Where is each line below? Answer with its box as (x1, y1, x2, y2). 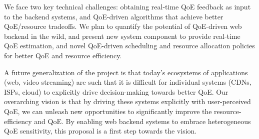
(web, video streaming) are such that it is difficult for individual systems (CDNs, (4, 77, 251, 87)
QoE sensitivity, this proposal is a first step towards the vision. (4, 126, 197, 136)
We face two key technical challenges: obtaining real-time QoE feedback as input (4, 1, 251, 11)
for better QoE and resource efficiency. (4, 50, 122, 60)
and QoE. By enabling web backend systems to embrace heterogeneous (34, 116, 251, 126)
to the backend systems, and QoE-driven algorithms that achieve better (4, 11, 223, 21)
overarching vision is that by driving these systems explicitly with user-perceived (4, 96, 251, 107)
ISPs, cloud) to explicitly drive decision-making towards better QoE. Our (4, 86, 228, 97)
